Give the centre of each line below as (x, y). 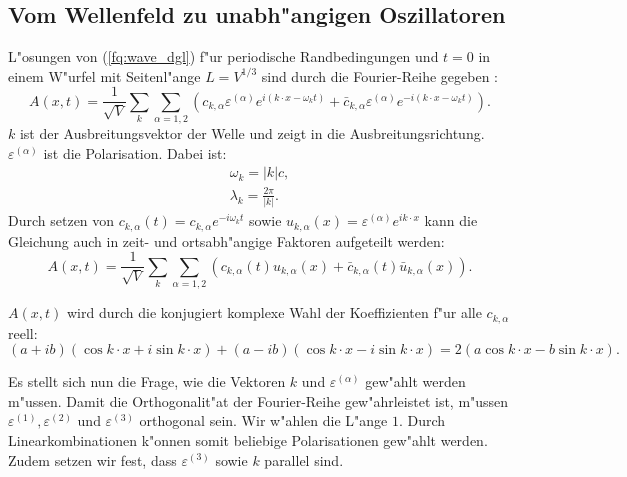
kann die (451, 220)
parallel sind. (304, 459)
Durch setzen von (61, 220)
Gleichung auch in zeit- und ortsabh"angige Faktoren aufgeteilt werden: (226, 240)
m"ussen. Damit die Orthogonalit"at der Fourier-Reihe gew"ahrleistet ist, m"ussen (258, 400)
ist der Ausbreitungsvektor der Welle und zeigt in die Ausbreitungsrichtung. (252, 133)
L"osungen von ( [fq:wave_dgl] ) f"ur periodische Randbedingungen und (223, 56)
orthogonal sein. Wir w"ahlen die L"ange (263, 420)
